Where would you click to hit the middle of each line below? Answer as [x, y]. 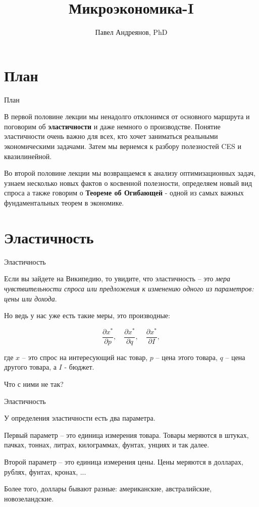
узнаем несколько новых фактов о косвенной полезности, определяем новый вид [128, 183]
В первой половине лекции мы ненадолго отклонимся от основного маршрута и [127, 116]
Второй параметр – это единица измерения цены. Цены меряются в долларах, [124, 461]
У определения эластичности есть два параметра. [80, 418]
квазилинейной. [28, 156]
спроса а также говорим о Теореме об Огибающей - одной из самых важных [124, 193]
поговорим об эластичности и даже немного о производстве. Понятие [112, 126]
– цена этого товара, [187, 357]
